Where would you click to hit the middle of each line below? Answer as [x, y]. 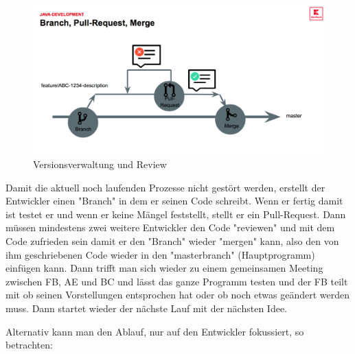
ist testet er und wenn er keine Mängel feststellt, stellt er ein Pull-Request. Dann [176, 214]
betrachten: [29, 345]
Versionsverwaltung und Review [100, 164]
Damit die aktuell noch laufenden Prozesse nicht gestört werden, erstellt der [165, 187]
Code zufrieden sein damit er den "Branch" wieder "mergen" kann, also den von [172, 240]
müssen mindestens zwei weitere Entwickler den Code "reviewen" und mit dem [170, 227]
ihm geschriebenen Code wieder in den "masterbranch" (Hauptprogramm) [160, 254]
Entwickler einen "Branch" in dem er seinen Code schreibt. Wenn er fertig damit [174, 201]
